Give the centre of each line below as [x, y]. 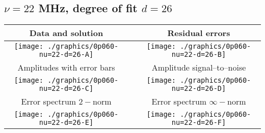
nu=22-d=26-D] [199, 89]
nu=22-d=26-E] [66, 123]
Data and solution [66, 33]
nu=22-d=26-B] [199, 55]
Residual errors [199, 33]
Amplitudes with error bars [66, 68]
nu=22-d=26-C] [66, 89]
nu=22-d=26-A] [66, 55]
